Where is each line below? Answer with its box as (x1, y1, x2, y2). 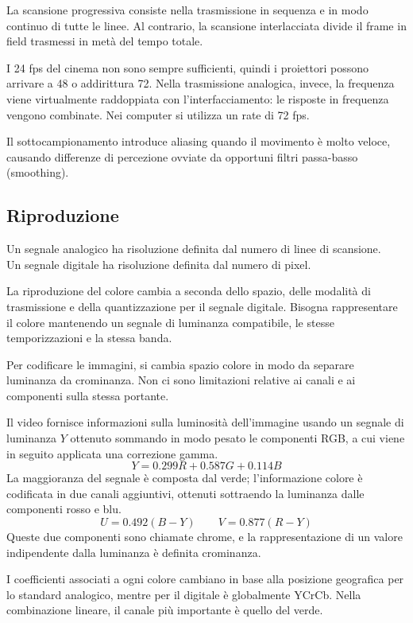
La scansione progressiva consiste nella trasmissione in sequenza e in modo (6, 2, 369, 18)
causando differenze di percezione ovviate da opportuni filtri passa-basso (6, 148, 358, 165)
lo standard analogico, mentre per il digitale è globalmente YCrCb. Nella (6, 586, 361, 602)
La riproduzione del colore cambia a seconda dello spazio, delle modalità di (6, 282, 371, 299)
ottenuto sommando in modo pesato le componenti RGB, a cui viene (70, 430, 405, 446)
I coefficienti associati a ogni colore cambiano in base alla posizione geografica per (6, 570, 404, 587)
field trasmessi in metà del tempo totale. (6, 33, 203, 49)
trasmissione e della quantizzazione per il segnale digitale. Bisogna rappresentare (6, 298, 398, 314)
